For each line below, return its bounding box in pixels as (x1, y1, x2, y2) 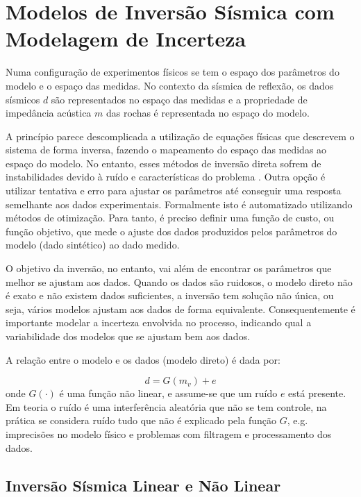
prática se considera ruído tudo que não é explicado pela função (6, 413, 276, 428)
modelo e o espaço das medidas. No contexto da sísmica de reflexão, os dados (6, 78, 334, 92)
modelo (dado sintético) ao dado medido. (6, 237, 180, 252)
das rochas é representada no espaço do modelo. (106, 106, 310, 120)
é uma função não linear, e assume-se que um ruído (59, 386, 278, 401)
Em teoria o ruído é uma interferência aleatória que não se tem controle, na (6, 399, 327, 414)
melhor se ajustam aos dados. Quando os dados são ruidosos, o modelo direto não (6, 274, 353, 289)
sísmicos (6, 92, 40, 106)
